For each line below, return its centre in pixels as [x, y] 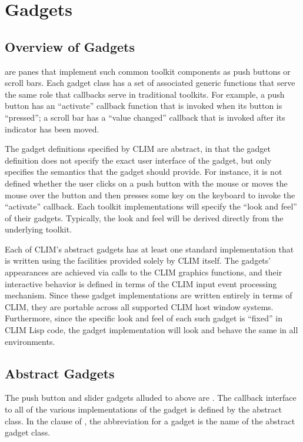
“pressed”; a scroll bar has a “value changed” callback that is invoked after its [145, 117]
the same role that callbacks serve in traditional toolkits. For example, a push [145, 94]
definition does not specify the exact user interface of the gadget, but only [138, 160]
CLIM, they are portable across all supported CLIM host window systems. [139, 306]
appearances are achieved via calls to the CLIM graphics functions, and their [144, 272]
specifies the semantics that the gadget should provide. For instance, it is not [144, 172]
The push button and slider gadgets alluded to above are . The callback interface [151, 398]
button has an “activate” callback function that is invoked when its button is [144, 106]
